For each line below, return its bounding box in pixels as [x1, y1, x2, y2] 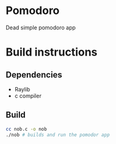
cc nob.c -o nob [5, 126, 47, 132]
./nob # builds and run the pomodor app [5, 132, 111, 138]
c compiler [14, 92, 42, 99]
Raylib [14, 85, 31, 93]
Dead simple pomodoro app [5, 24, 76, 31]
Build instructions [5, 45, 98, 59]
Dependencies [5, 70, 62, 80]
